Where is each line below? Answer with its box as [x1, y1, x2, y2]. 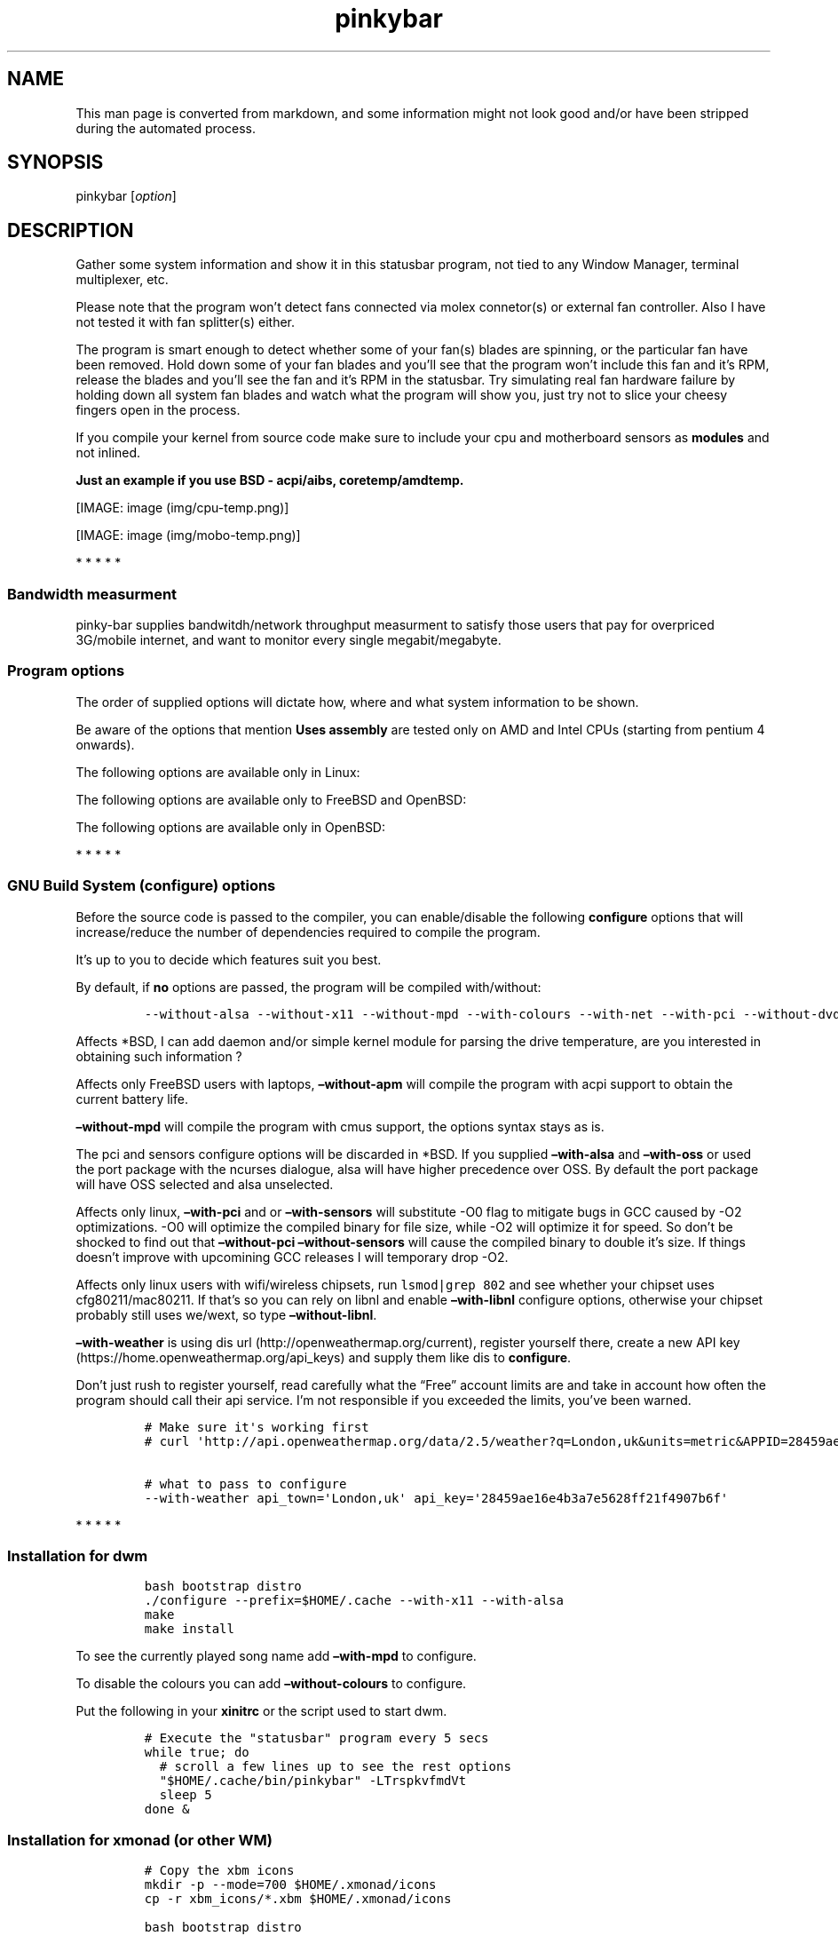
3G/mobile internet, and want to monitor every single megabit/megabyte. [75, 632, 502, 648]
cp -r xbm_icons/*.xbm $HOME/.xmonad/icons [144, 1892, 452, 1907]
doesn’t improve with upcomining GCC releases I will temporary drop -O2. [75, 1249, 509, 1265]
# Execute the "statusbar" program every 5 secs [144, 1731, 489, 1746]
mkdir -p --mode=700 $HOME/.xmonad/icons [144, 1877, 437, 1892]
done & [144, 1802, 190, 1817]
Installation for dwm [7, 1546, 148, 1565]
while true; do [144, 1745, 249, 1760]
